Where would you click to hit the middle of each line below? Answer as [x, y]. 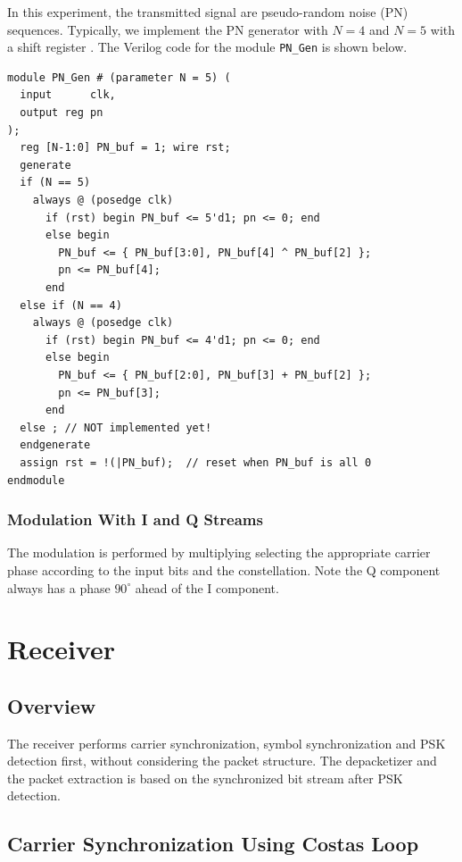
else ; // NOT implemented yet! [116, 427]
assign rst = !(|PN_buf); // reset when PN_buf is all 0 [196, 462]
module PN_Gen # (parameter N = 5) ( [119, 77]
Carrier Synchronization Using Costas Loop [213, 844]
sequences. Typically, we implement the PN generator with [168, 29]
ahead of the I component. [207, 587]
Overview [52, 705]
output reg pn [62, 113]
